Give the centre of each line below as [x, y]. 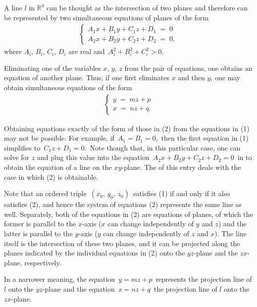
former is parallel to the [40, 224]
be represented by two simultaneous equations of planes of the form [106, 17]
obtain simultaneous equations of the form [68, 87]
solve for [17, 157]
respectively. [43, 262]
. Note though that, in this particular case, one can [162, 147]
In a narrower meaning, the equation [60, 279]
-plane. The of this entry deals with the [181, 167]
